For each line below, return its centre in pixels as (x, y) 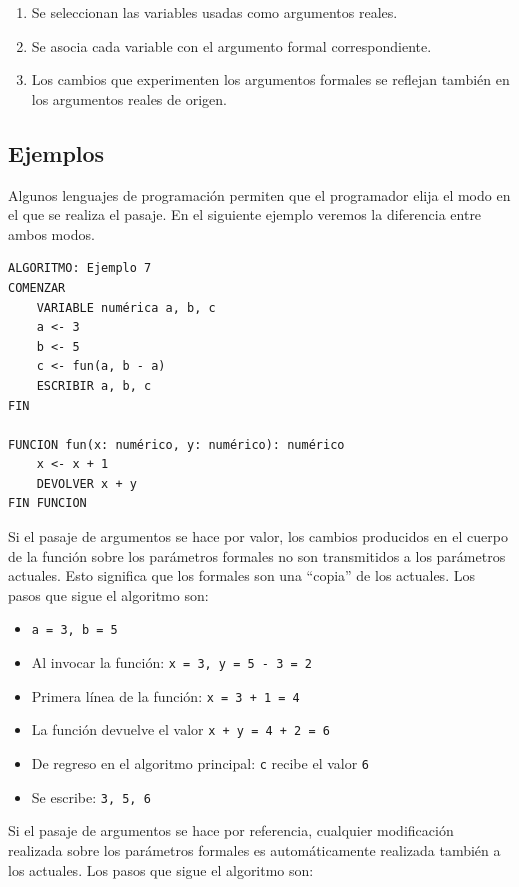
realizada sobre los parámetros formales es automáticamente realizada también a (254, 849)
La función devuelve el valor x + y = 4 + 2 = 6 (180, 729)
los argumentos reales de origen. (129, 98)
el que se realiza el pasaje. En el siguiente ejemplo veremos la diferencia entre (245, 214)
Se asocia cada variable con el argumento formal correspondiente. (231, 45)
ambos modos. (51, 233)
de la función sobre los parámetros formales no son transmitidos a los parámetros (257, 555)
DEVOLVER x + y (86, 483)
